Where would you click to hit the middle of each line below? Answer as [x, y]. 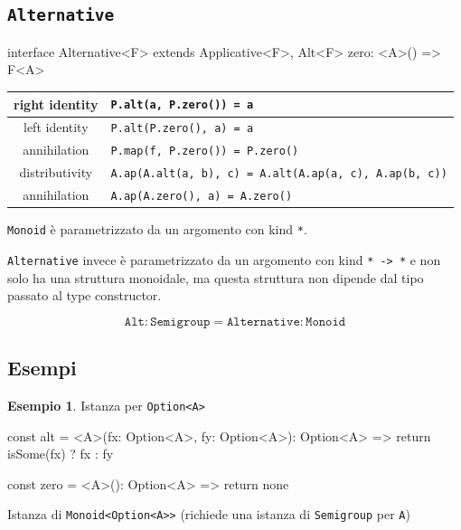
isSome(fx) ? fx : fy [61, 454]
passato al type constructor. [85, 295]
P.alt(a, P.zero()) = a [182, 105]
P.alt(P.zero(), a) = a [182, 129]
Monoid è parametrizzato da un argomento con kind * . [157, 229]
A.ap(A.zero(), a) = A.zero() [202, 197]
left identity [56, 127]
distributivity [56, 172]
